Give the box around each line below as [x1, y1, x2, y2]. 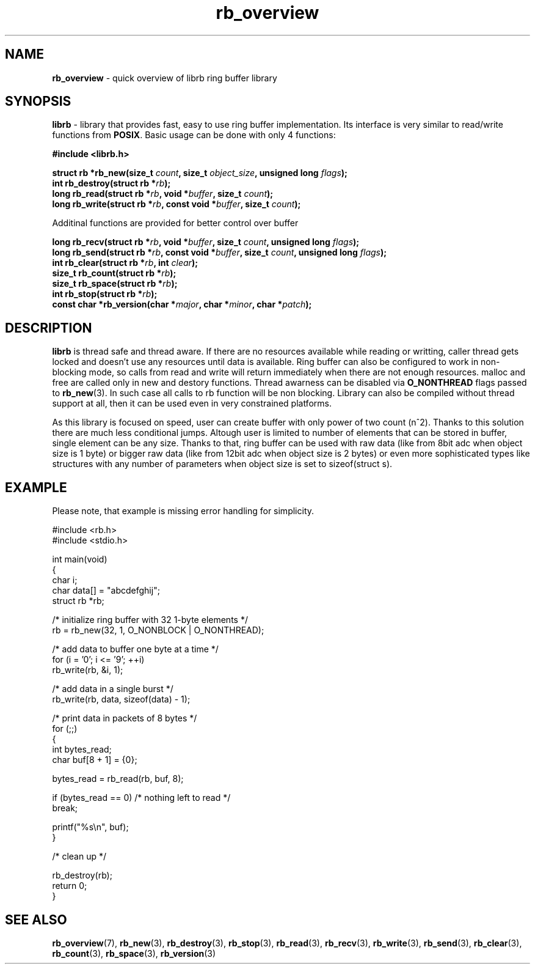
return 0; [52, 880, 87, 891]
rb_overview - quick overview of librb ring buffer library [52, 72, 277, 83]
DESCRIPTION [5, 320, 92, 336]
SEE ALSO [5, 912, 67, 927]
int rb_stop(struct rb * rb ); [52, 289, 158, 300]
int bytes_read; [52, 744, 112, 755]
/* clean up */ [52, 851, 106, 862]
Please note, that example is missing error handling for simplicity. [52, 506, 315, 517]
